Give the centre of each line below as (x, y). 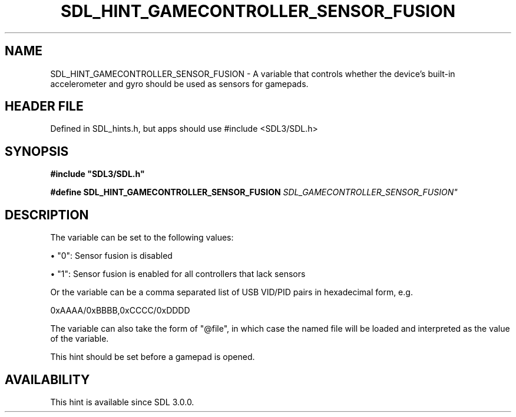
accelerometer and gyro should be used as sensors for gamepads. (179, 84)
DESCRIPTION (47, 215)
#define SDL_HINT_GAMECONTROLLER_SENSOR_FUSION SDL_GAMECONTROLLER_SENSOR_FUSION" (254, 192)
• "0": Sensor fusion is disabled (111, 256)
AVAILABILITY (47, 379)
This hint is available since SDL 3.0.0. (122, 402)
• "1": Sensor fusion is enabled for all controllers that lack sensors (178, 274)
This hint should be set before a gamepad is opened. (153, 357)
